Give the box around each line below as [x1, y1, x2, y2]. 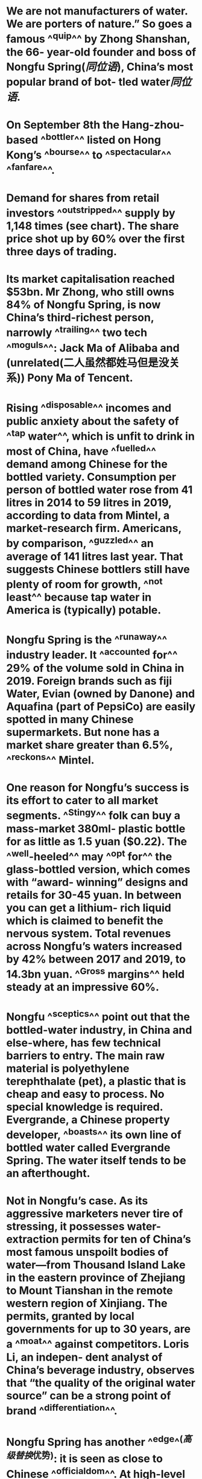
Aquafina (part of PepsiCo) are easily [6, 700, 196, 713]
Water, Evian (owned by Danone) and [6, 686, 195, 700]
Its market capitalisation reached [6, 273, 175, 286]
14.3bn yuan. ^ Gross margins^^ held [6, 965, 185, 981]
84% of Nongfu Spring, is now [6, 298, 161, 312]
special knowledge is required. [6, 1100, 163, 1113]
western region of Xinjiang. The [6, 1297, 168, 1310]
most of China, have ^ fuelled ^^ [6, 442, 157, 458]
